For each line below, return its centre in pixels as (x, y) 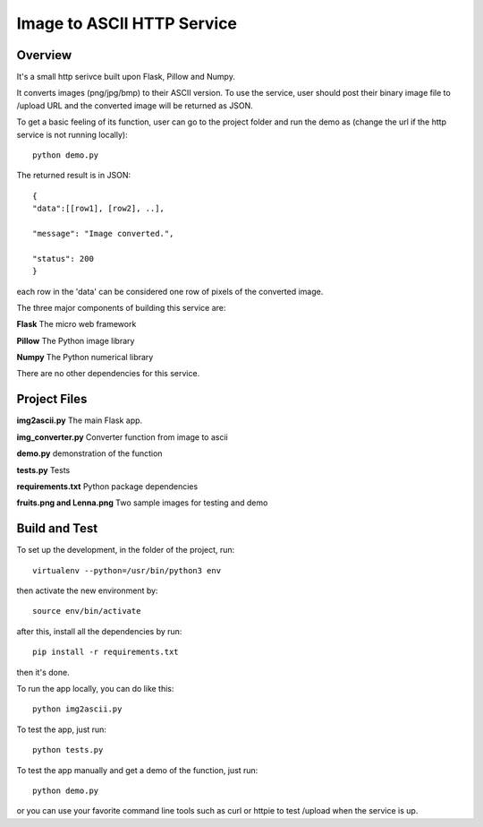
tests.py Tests (43, 469)
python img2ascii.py (77, 709)
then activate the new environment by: (87, 590)
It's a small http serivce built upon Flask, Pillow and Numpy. (126, 77)
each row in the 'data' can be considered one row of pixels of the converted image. (170, 291)
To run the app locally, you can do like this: (95, 688)
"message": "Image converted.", (103, 233)
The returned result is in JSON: (74, 176)
